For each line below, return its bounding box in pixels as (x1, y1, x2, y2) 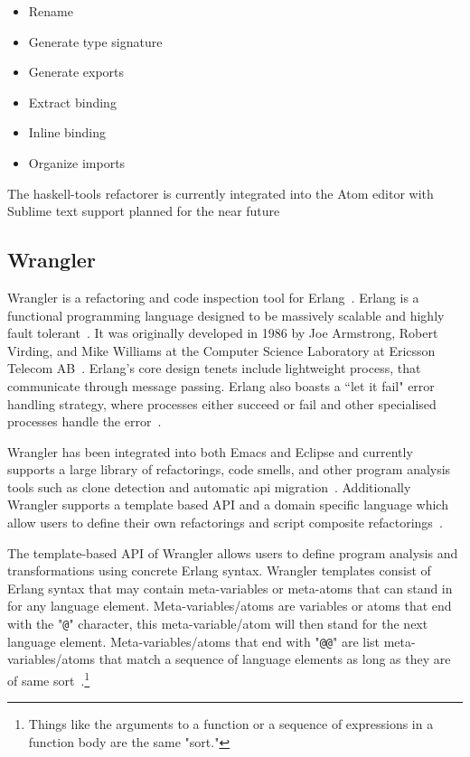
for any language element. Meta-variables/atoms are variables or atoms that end (7, 596, 452, 615)
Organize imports (28, 153, 126, 172)
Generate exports (28, 62, 125, 81)
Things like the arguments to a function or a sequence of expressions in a (28, 715, 434, 734)
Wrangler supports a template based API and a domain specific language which (7, 495, 448, 514)
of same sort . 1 (7, 668, 90, 689)
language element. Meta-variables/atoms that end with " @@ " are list (7, 631, 381, 650)
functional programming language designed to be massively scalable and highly (7, 305, 445, 324)
